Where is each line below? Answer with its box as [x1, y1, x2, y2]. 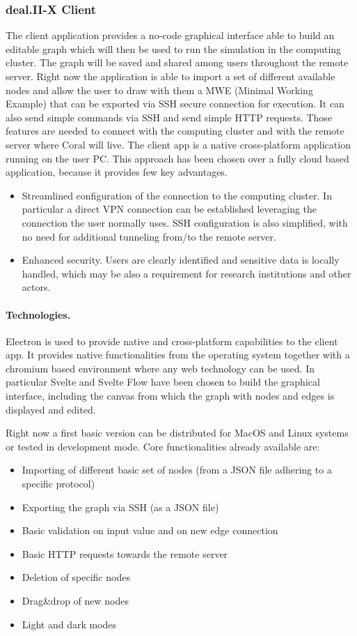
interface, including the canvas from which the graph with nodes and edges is [6, 388, 335, 403]
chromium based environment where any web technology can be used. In [6, 361, 315, 375]
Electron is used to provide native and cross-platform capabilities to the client [6, 333, 338, 348]
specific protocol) [22, 476, 95, 491]
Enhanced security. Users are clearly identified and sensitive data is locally [22, 252, 340, 267]
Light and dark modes [22, 616, 117, 631]
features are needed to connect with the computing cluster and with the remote [6, 123, 344, 138]
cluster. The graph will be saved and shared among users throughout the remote [6, 55, 349, 70]
